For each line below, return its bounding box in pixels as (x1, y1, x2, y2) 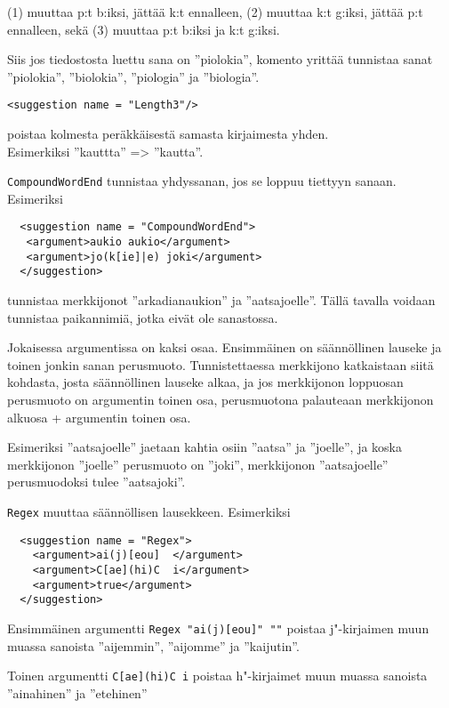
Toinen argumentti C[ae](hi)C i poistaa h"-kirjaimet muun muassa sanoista (7, 666, 428, 685)
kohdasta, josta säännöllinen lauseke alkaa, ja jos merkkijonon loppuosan (7, 373, 404, 391)
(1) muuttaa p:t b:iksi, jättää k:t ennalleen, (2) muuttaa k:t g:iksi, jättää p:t (7, 3, 423, 20)
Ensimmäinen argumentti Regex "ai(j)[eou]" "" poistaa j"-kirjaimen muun (7, 618, 429, 637)
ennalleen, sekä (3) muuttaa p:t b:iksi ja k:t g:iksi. (7, 20, 280, 38)
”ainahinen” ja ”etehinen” (7, 683, 148, 702)
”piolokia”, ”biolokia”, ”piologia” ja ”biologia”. (7, 67, 260, 85)
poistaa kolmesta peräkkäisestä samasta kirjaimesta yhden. (7, 125, 329, 143)
